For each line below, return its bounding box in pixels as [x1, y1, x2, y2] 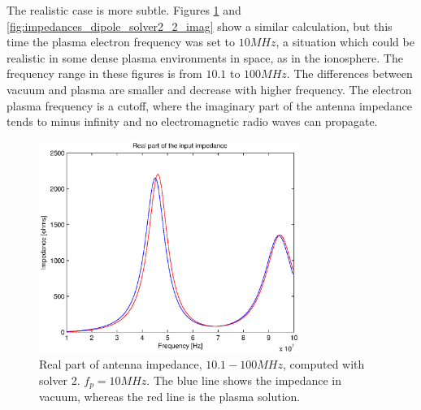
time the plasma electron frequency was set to [7, 33, 236, 50]
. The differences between [286, 65, 413, 82]
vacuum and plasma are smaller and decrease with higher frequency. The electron [7, 80, 412, 97]
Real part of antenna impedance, [39, 356, 202, 373]
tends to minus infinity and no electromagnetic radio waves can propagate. [7, 113, 378, 130]
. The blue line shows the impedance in [146, 371, 342, 388]
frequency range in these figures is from [7, 65, 202, 82]
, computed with [282, 356, 365, 373]
